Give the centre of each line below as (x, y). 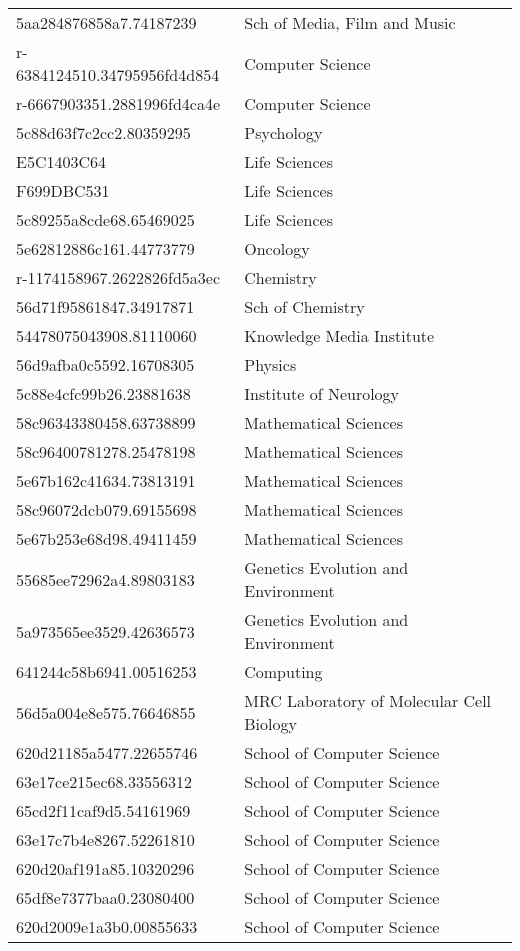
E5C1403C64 (61, 161)
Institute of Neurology (322, 393)
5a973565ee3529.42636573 (105, 631)
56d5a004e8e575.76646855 (106, 712)
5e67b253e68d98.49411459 (106, 538)
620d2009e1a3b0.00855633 (107, 926)
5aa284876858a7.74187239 (106, 22)
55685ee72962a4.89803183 (105, 579)
